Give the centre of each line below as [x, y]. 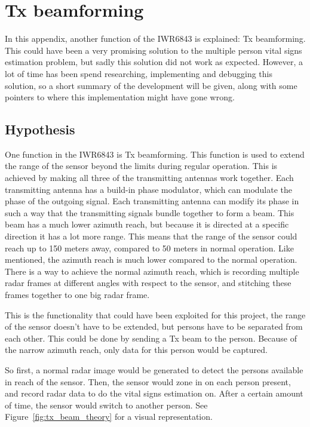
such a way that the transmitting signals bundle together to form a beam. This [150, 212]
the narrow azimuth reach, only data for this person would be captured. [136, 350]
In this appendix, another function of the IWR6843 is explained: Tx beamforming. [155, 39]
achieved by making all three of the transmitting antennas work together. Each [149, 178]
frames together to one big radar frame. [77, 295]
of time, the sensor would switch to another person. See [106, 405]
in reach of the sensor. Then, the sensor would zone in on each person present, [148, 381]
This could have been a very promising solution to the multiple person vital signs [154, 50]
